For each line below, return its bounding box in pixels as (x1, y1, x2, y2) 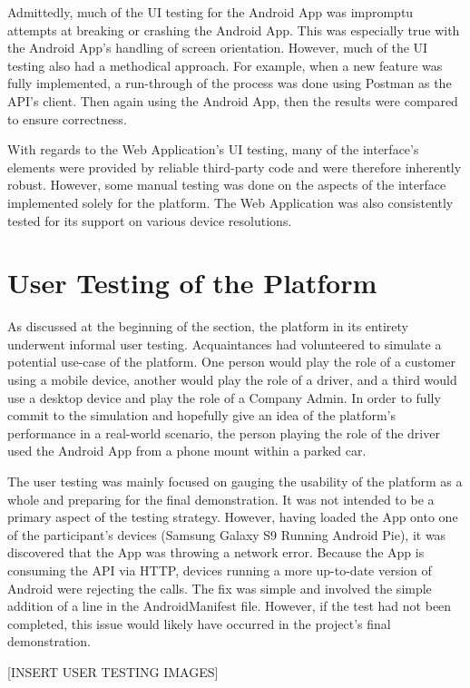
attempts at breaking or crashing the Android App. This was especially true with (7, 20, 460, 39)
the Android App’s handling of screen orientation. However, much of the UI (7, 38, 428, 57)
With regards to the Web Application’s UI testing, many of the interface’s (7, 140, 419, 159)
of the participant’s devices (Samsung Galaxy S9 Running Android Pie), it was (7, 525, 446, 544)
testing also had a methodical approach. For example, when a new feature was (7, 55, 443, 74)
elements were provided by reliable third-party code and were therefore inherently (7, 157, 462, 176)
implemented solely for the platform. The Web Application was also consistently (7, 192, 454, 211)
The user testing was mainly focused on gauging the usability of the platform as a (7, 472, 463, 490)
